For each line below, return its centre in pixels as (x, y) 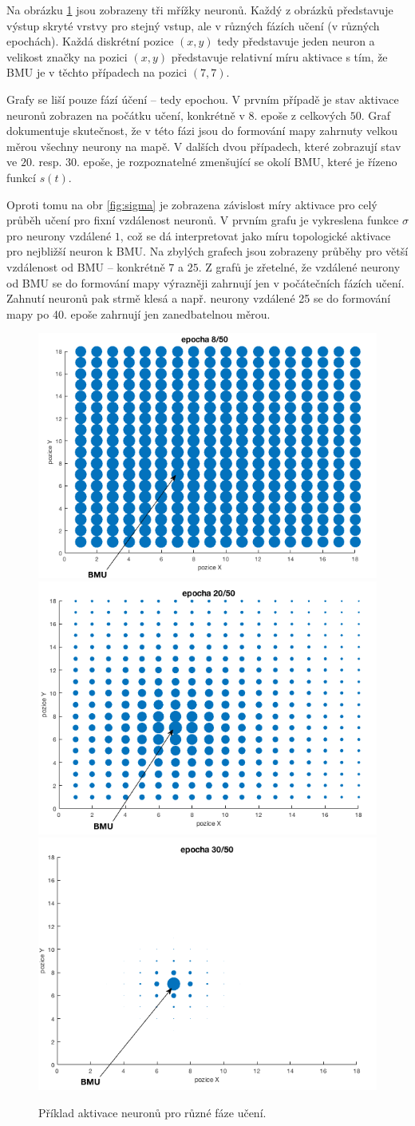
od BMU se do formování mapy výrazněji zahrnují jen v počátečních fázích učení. (206, 282)
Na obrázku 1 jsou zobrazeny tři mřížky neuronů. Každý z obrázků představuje (200, 10)
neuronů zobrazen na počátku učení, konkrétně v (126, 115)
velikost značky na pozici (67, 56)
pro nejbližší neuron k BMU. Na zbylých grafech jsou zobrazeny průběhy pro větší (207, 251)
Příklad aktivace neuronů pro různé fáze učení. (152, 1112)
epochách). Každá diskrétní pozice (90, 41)
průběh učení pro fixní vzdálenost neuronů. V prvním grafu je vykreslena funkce (203, 220)
